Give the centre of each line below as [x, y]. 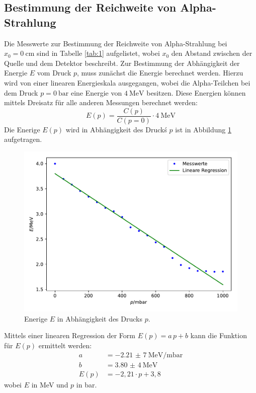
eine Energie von [96, 92]
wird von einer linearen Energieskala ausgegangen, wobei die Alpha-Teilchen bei [127, 82]
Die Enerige [22, 129]
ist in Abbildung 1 [203, 129]
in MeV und [50, 385]
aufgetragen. [23, 139]
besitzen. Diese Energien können [196, 92]
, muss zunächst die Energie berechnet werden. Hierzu [160, 73]
